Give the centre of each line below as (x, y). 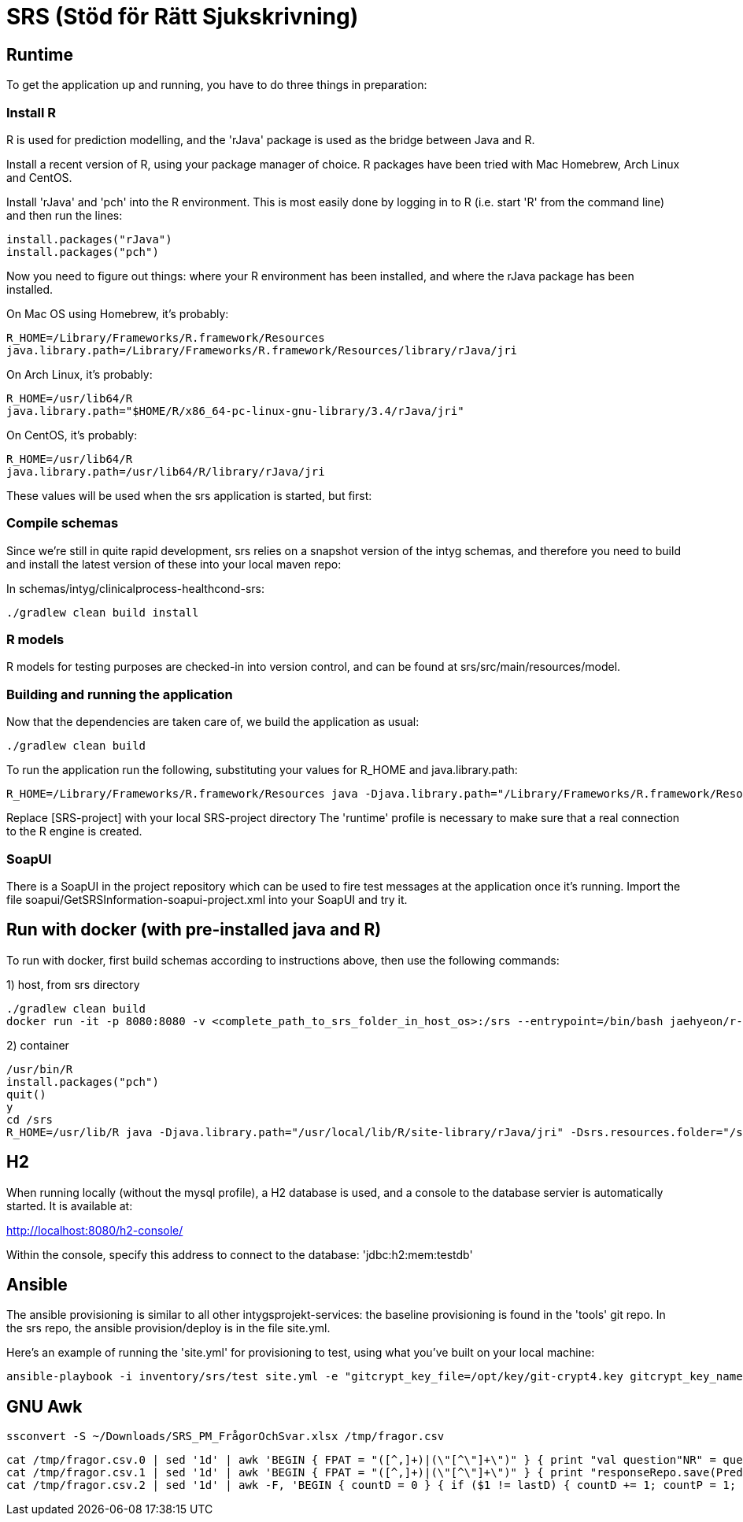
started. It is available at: (70, 1205)
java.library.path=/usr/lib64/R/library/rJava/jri (166, 471)
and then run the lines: (65, 215)
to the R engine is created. (74, 831)
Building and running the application (120, 694)
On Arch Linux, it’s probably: (79, 374)
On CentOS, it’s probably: (72, 435)
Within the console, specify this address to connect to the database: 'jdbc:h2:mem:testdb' (240, 1254)
